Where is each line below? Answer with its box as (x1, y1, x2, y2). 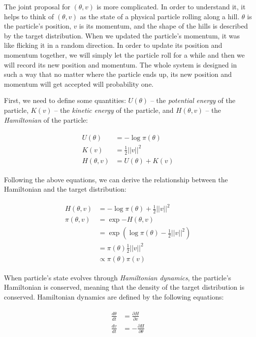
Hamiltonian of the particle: (4, 114, 88, 125)
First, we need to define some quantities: (4, 95, 126, 105)
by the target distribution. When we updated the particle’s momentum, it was (4, 30, 240, 40)
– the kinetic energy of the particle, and (54, 104, 174, 115)
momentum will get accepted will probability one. (4, 78, 154, 89)
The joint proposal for (4, 1, 70, 11)
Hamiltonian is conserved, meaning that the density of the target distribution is (4, 282, 245, 292)
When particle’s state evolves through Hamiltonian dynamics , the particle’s (4, 272, 231, 282)
